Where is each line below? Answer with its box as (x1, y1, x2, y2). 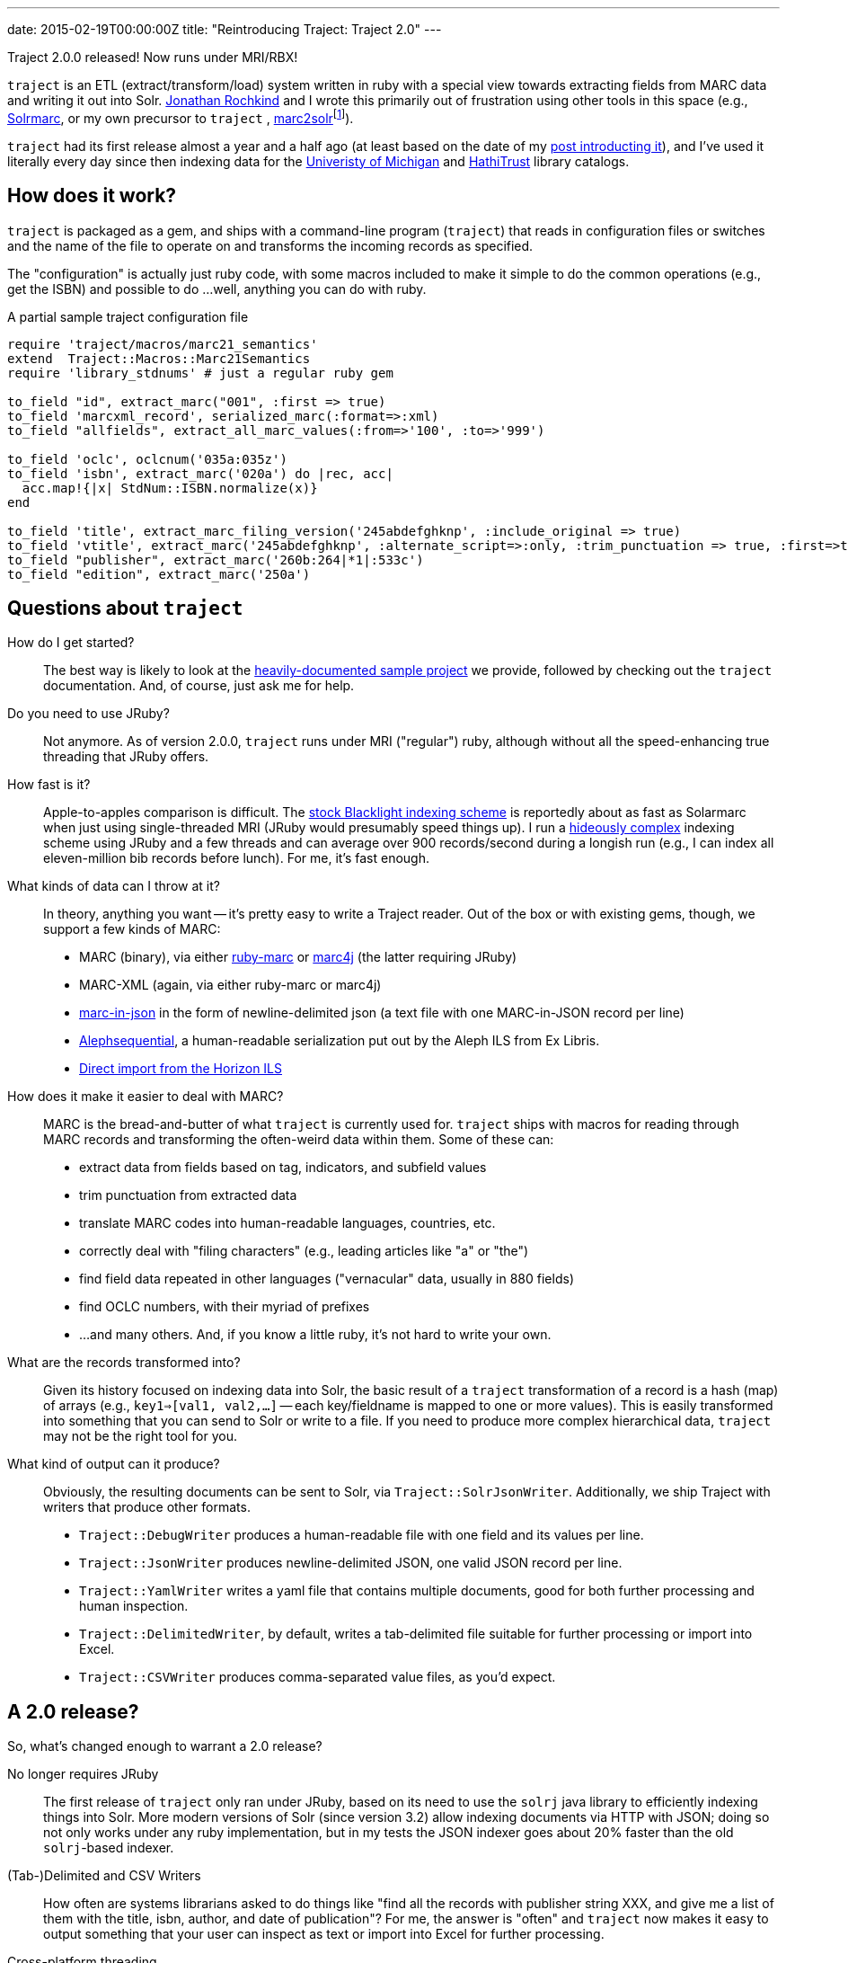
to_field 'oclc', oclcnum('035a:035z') (7, 451, 287, 466)
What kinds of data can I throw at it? (7, 878, 220, 894)
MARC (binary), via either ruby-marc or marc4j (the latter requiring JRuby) (79, 949, 517, 965)
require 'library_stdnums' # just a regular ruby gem (7, 365, 393, 380)
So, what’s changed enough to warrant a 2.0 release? (7, 1738, 322, 1754)
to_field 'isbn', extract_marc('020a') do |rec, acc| (7, 466, 393, 481)
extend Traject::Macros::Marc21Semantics (7, 351, 311, 366)
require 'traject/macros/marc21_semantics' (7, 336, 318, 351)
